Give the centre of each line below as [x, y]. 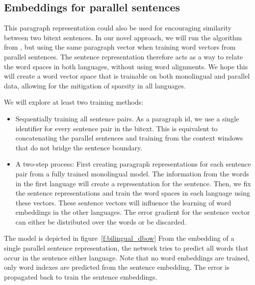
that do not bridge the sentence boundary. [79, 147]
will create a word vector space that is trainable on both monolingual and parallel [127, 76]
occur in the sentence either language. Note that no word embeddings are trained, [127, 257]
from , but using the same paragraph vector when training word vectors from [120, 47]
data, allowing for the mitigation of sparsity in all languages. [95, 85]
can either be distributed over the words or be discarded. [101, 221]
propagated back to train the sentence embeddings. [81, 276]
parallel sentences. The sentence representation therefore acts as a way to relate [124, 56]
